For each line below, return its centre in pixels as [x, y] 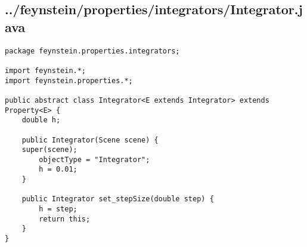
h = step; [58, 209]
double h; [41, 120]
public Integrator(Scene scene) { [90, 140]
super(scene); [49, 150]
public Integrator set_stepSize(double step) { [118, 199]
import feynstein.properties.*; [69, 80]
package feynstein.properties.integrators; [92, 51]
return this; [65, 219]
